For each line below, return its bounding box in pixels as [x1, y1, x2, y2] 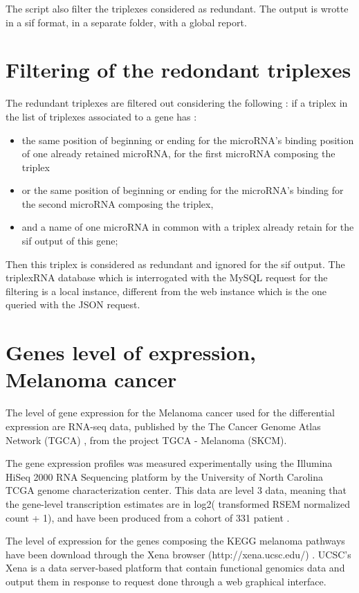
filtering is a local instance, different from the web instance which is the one [6, 283, 326, 298]
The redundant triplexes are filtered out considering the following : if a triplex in [6, 96, 348, 110]
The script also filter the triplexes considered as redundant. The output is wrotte [6, 1, 349, 15]
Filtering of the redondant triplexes [6, 55, 351, 84]
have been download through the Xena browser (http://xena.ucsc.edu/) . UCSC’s [6, 547, 351, 561]
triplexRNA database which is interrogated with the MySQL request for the [6, 270, 328, 285]
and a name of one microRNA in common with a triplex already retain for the [21, 220, 354, 234]
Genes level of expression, [6, 338, 256, 366]
